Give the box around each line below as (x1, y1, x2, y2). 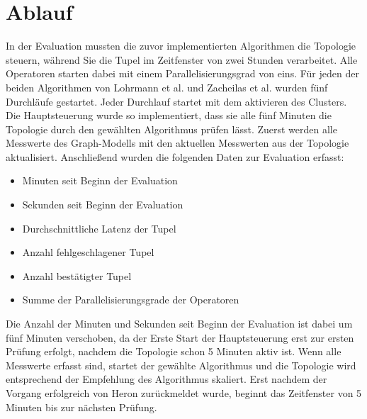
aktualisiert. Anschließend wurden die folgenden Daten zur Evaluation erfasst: (6, 149, 344, 164)
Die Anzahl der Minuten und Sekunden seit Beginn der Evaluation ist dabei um (6, 316, 353, 331)
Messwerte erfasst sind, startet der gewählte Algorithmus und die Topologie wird (6, 357, 356, 372)
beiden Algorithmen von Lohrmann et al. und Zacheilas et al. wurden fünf (6, 79, 328, 94)
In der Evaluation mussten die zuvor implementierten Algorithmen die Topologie (6, 38, 356, 53)
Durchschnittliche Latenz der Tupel (22, 220, 176, 235)
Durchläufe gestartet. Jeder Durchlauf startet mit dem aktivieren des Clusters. (6, 94, 347, 108)
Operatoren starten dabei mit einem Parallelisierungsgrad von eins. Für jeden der (6, 66, 359, 81)
